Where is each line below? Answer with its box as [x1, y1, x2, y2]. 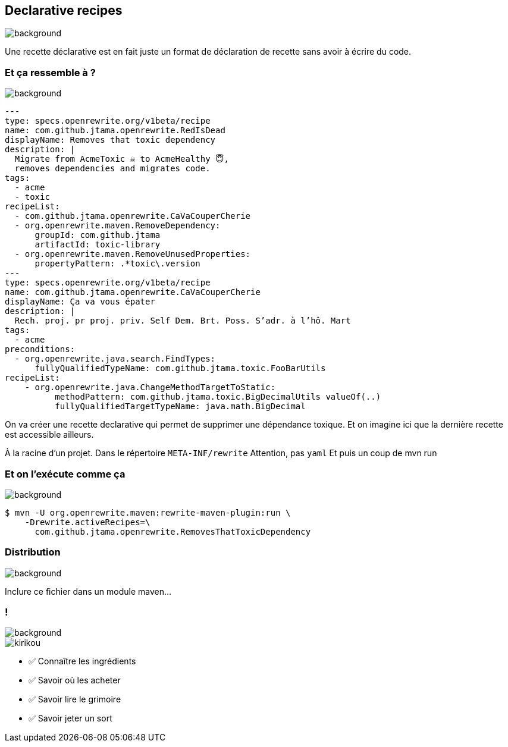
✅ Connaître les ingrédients [29, 656, 136, 667]
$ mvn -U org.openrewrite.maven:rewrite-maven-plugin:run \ [5, 507, 291, 517]
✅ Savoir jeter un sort [29, 713, 112, 724]
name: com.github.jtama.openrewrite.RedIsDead [5, 125, 225, 136]
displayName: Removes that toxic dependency [5, 135, 216, 145]
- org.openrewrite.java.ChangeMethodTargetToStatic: [24, 382, 276, 393]
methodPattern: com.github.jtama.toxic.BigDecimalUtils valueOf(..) [55, 392, 381, 402]
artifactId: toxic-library [35, 240, 161, 250]
